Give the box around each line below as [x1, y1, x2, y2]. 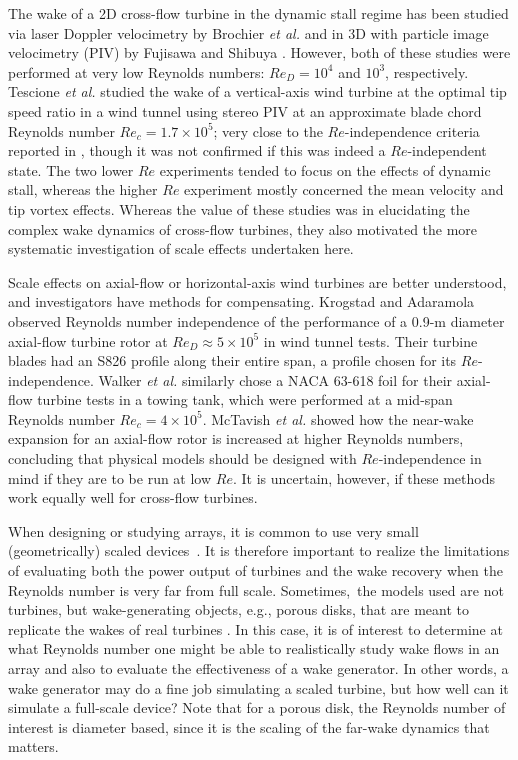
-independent [407, 140, 487, 161]
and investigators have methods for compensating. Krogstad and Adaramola [8, 291, 475, 312]
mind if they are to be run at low [8, 467, 212, 488]
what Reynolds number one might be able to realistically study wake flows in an [8, 638, 500, 659]
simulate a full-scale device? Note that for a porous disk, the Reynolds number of [8, 697, 506, 718]
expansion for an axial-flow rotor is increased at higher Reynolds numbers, [8, 428, 464, 449]
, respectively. [385, 61, 469, 82]
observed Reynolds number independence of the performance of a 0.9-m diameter [8, 310, 505, 331]
